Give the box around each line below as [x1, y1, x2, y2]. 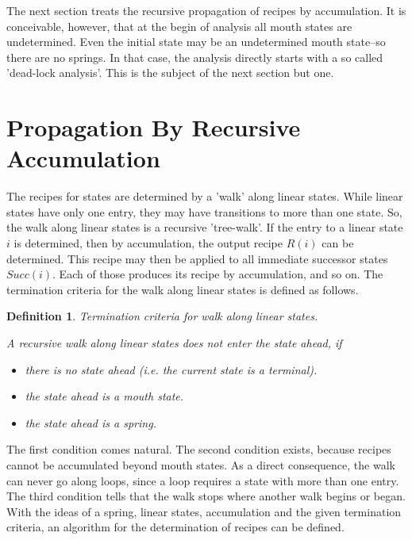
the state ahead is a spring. [25, 414, 156, 431]
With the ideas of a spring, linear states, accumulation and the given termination [6, 503, 402, 519]
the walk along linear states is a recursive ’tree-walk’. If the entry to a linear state [6, 219, 403, 236]
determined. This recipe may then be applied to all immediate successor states [6, 250, 388, 266]
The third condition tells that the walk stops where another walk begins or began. [6, 488, 406, 504]
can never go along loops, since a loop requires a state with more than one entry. [6, 472, 399, 488]
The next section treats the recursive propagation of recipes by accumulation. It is [6, 2, 406, 18]
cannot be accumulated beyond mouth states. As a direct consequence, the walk [6, 457, 395, 473]
